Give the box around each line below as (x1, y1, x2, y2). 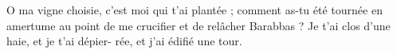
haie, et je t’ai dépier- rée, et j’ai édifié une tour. (6, 33, 242, 49)
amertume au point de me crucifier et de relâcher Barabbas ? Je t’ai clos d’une (6, 17, 391, 33)
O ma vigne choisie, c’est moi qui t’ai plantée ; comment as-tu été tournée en (6, 2, 383, 17)
